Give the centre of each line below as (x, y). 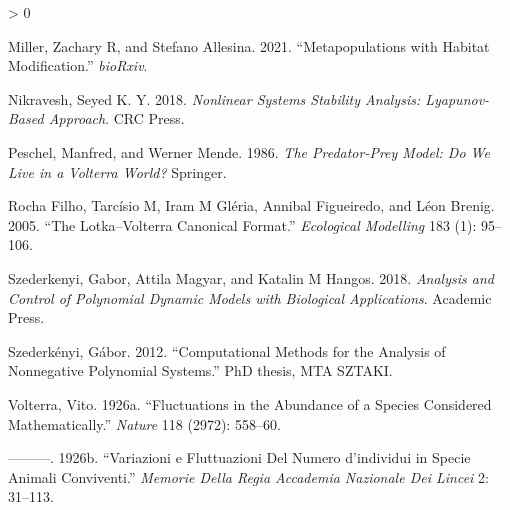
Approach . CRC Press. (116, 118)
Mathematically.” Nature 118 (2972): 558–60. (144, 423)
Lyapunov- (457, 98)
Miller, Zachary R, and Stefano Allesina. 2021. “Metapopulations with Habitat (249, 45)
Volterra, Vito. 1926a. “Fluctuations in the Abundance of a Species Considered (250, 403)
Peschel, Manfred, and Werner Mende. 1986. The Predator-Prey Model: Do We (249, 151)
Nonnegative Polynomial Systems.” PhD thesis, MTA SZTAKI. (200, 370)
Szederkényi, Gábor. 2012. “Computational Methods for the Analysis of (227, 350)
